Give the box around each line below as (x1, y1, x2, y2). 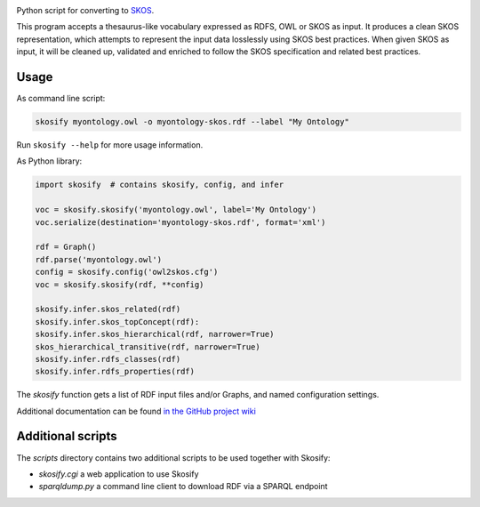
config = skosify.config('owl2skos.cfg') (35, 267, 219, 278)
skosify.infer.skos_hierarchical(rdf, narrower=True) (35, 329, 275, 340)
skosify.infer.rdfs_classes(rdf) (35, 354, 181, 364)
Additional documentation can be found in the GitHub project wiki (16, 406, 257, 416)
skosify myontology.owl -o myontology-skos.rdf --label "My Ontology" (35, 117, 350, 127)
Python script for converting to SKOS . (16, 5, 155, 15)
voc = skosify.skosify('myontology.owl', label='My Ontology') (35, 205, 317, 215)
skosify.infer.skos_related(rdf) (35, 304, 181, 315)
